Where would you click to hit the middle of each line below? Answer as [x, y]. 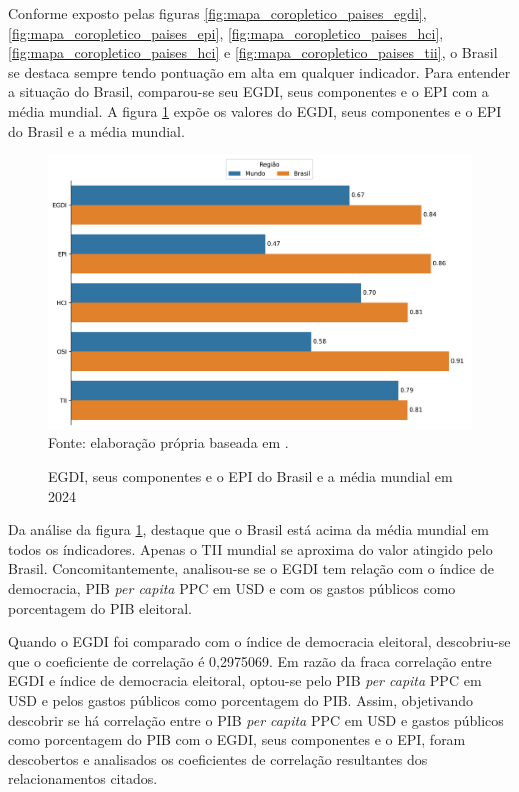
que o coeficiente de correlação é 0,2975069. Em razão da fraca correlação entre [250, 660]
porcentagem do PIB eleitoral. [100, 607]
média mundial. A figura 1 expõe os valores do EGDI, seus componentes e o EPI [255, 110]
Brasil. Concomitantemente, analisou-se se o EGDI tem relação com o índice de [251, 568]
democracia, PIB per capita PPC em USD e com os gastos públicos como [232, 588]
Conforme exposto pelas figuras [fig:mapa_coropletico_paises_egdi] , [217, 13]
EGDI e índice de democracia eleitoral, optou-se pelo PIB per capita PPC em [245, 680]
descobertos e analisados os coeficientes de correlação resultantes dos [218, 758]
